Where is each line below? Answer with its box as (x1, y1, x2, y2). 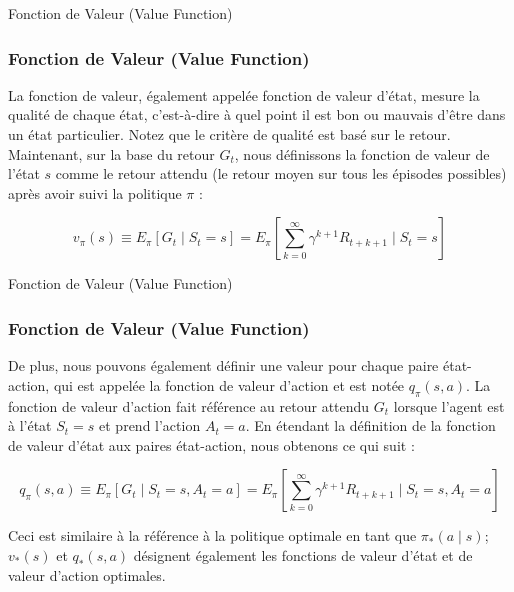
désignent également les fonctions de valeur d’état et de (133, 544, 473, 565)
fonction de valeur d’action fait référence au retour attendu (8, 395, 370, 416)
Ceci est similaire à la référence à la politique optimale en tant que (8, 525, 417, 546)
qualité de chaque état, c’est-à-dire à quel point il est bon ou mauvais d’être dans (8, 104, 506, 125)
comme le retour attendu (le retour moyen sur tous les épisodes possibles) (55, 163, 507, 184)
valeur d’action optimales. (8, 564, 166, 585)
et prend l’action (99, 415, 201, 436)
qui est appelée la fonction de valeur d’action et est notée (53, 374, 405, 395)
